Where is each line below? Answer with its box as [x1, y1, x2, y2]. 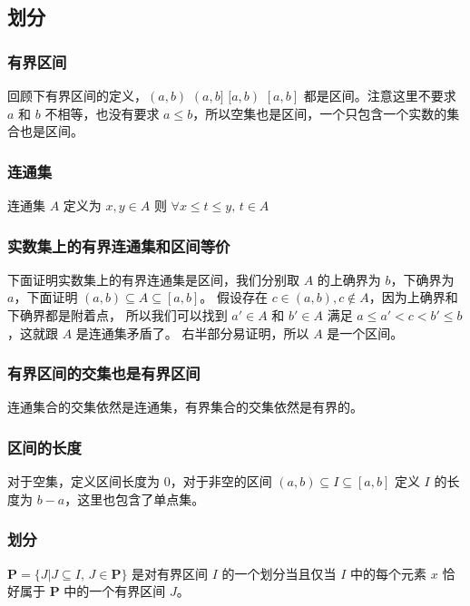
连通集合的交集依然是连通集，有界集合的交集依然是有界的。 [7, 397, 363, 416]
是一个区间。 [327, 323, 404, 342]
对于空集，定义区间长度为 [7, 472, 160, 491]
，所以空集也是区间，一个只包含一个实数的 [192, 103, 447, 122]
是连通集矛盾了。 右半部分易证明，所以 [75, 323, 309, 342]
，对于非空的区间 [170, 472, 272, 491]
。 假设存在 [200, 288, 268, 307]
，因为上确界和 [368, 288, 458, 307]
